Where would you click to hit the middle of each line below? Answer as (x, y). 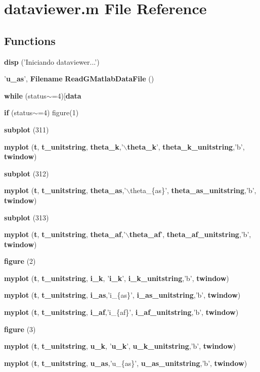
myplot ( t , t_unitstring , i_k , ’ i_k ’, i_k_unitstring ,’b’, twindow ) (117, 278)
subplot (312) (27, 173)
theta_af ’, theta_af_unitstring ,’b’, (190, 234)
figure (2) (20, 261)
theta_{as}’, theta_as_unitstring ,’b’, (193, 190)
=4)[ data (67, 95)
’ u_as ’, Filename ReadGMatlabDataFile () (79, 79)
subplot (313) (27, 217)
